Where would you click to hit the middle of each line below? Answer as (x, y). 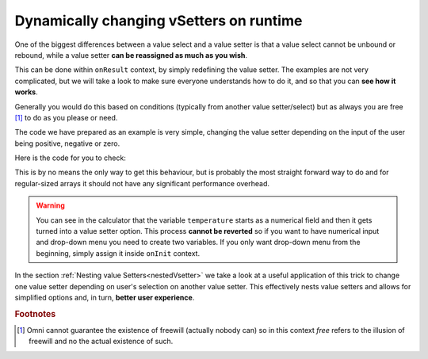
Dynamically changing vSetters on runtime (159, 21)
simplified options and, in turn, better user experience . (105, 297)
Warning (50, 205)
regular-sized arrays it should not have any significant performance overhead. (142, 183)
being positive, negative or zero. (67, 143)
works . (27, 92)
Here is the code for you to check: (70, 158)
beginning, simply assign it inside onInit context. (118, 253)
